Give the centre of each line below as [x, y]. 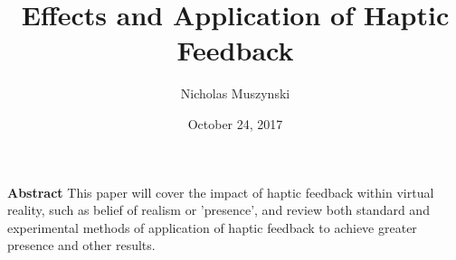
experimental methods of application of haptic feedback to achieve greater [212, 227]
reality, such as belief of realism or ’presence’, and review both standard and [218, 210]
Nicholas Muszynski [235, 93]
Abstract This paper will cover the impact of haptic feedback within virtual [221, 192]
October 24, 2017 [235, 123]
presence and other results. [81, 245]
